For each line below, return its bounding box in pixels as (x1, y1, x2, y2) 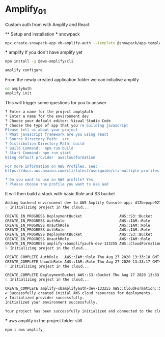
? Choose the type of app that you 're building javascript (5, 123, 129, 128)
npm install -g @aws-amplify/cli (5, 59, 74, 64)
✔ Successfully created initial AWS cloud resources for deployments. (5, 291, 153, 296)
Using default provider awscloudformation (5, 155, 96, 160)
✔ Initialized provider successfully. (5, 295, 84, 300)
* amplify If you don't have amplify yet (5, 49, 82, 55)
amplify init (5, 91, 32, 96)
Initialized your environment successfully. (5, 300, 98, 305)
